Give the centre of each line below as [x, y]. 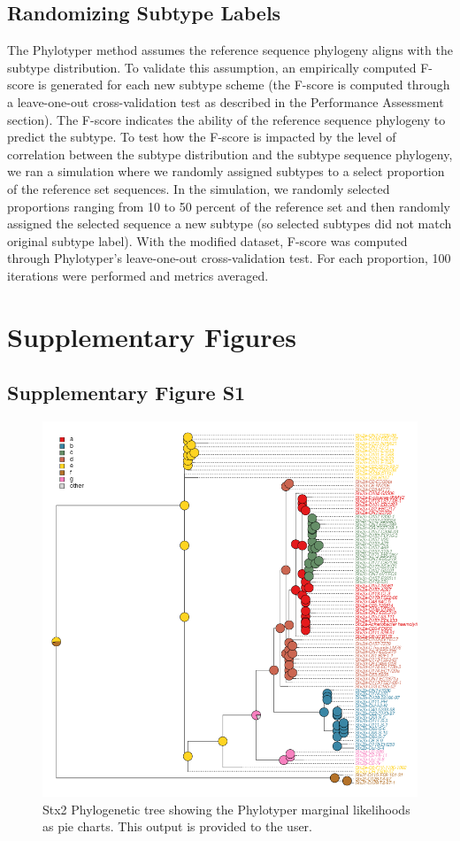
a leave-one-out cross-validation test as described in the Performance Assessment [226, 101]
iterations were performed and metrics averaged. [138, 275]
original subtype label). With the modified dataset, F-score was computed [207, 240]
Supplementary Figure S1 [126, 393]
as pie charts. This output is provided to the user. [178, 826]
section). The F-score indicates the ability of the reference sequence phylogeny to [226, 119]
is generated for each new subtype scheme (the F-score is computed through [244, 85]
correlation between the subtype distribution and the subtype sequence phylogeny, [230, 154]
